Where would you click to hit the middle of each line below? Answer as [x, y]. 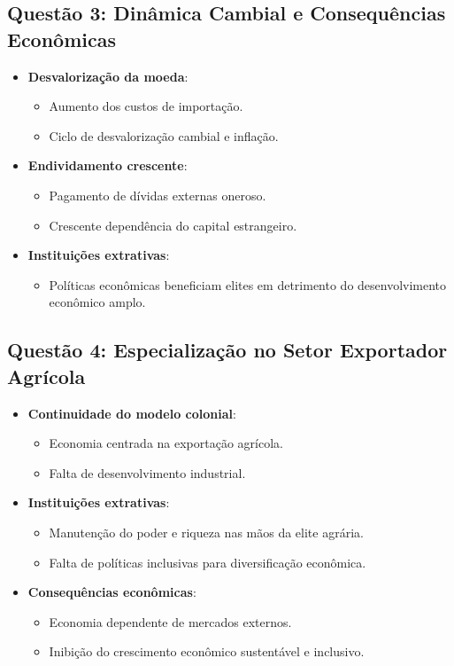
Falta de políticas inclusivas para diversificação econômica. [208, 562]
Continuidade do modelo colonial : [132, 413]
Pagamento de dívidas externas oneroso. [158, 195]
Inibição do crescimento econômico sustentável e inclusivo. [207, 651]
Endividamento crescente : [108, 165]
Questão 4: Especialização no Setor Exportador [227, 350]
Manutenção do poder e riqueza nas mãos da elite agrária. [206, 532]
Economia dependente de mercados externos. [170, 621]
